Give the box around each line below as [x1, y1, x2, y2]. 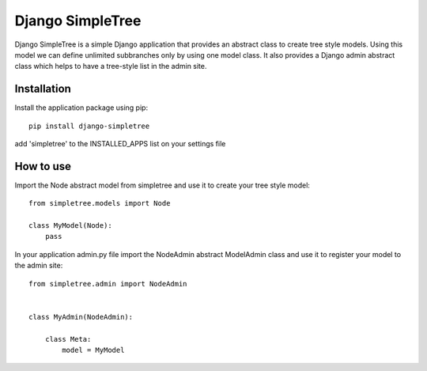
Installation [14, 82, 71, 96]
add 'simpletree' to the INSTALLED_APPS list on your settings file [14, 139, 226, 149]
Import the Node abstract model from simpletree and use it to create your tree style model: [14, 180, 310, 190]
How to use [14, 159, 71, 173]
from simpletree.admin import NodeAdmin [28, 279, 187, 288]
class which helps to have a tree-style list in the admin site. [14, 62, 207, 71]
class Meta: [44, 335, 92, 343]
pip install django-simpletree [28, 121, 150, 131]
